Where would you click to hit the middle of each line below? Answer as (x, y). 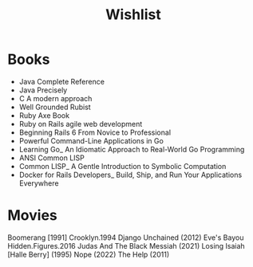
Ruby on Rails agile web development (81, 124)
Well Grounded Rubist (55, 107)
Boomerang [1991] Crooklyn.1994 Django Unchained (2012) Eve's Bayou (126, 238)
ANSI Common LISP (52, 158)
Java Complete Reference (62, 81)
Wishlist (133, 15)
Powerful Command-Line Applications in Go (91, 140)
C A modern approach (55, 98)
